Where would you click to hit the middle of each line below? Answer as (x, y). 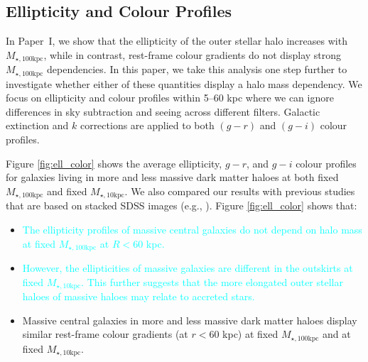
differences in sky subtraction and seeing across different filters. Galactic (163, 111)
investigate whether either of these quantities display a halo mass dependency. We (184, 83)
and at (336, 334)
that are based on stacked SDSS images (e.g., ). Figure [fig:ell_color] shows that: (182, 205)
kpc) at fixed (250, 334)
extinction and (37, 125)
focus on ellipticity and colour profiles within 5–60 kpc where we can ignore (170, 98)
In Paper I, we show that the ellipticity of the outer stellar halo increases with (177, 41)
